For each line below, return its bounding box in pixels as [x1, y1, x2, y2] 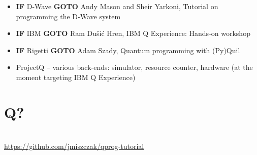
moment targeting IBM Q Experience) [16, 71, 136, 82]
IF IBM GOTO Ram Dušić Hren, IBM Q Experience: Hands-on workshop [16, 28, 250, 38]
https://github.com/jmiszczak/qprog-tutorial [4, 141, 144, 151]
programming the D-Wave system [16, 11, 121, 21]
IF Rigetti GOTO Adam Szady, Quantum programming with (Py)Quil [16, 45, 240, 55]
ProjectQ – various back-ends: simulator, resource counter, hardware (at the [16, 62, 253, 72]
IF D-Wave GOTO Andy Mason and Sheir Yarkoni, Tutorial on [16, 1, 218, 11]
